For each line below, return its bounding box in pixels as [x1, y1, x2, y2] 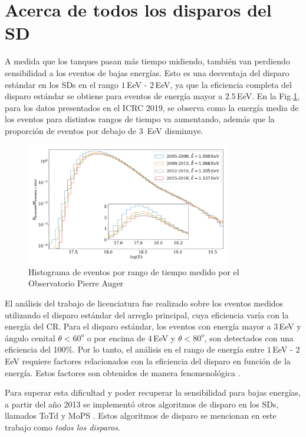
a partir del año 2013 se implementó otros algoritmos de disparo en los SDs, [5, 397, 279, 410]
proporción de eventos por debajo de [5, 124, 137, 136]
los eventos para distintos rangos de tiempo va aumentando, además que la [5, 113, 275, 125]
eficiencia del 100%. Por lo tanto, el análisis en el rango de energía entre [5, 343, 265, 356]
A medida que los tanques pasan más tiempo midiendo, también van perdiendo [5, 55, 290, 67]
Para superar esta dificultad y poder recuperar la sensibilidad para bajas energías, [5, 386, 301, 399]
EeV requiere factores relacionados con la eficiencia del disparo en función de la [5, 354, 291, 367]
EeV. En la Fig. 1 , [237, 90, 300, 102]
